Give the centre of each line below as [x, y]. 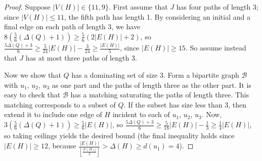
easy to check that [32, 95]
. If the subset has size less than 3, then [185, 104]
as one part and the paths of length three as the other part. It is [151, 85]
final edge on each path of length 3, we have [72, 26]
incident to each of [141, 114]
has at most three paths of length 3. [81, 58]
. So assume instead [216, 48]
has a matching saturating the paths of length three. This [160, 95]
